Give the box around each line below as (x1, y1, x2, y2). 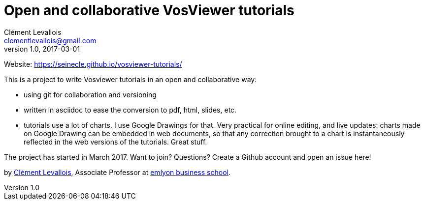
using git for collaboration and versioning (24, 90, 157, 99)
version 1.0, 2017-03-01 (4, 44, 80, 53)
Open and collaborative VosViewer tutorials (4, 2, 294, 19)
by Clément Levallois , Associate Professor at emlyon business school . (4, 168, 230, 176)
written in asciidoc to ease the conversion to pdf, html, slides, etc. (24, 105, 237, 114)
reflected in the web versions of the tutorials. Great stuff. (24, 137, 207, 146)
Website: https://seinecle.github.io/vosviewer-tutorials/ (4, 59, 182, 68)
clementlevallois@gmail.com (4, 36, 97, 45)
